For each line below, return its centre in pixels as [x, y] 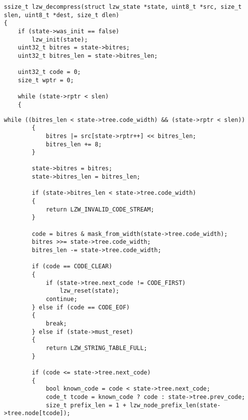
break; [56, 323]
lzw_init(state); [60, 39]
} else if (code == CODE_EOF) [81, 307]
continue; [62, 299]
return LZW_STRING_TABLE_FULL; [96, 348]
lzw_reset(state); [90, 291]
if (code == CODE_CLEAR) [72, 267]
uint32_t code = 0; [49, 72]
